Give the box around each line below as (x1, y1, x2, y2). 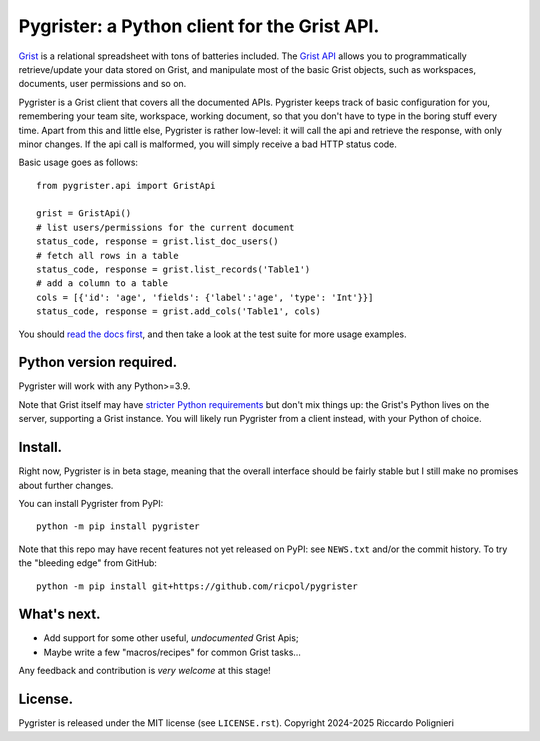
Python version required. (18, 354, 178, 371)
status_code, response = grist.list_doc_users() (36, 236, 279, 247)
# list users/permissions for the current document (36, 221, 295, 233)
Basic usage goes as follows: (18, 156, 139, 169)
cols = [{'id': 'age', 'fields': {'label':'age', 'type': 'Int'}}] (36, 291, 374, 303)
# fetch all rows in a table (36, 250, 179, 261)
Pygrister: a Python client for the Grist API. (18, 15, 380, 37)
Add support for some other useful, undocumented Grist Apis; (43, 632, 299, 644)
